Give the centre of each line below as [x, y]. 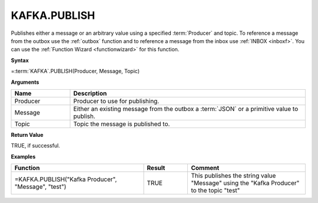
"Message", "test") [40, 187]
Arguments [25, 82]
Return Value [27, 135]
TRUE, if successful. [35, 146]
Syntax [20, 60]
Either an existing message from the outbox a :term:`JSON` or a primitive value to [186, 109]
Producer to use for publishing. [116, 101]
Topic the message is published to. [122, 124]
